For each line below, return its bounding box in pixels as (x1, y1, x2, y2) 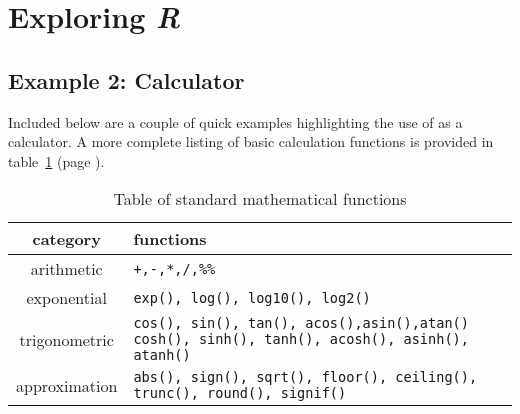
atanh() (133, 347, 191, 364)
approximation (16, 373, 118, 397)
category (32, 227, 101, 251)
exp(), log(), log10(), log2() (133, 289, 371, 306)
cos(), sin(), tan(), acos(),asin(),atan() (133, 315, 469, 332)
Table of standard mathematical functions (113, 187, 407, 211)
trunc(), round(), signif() (133, 385, 347, 402)
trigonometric (19, 327, 114, 351)
